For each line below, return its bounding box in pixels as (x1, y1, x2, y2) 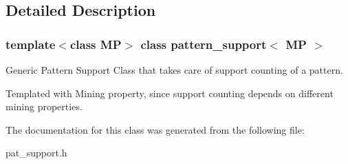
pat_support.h (6, 145, 67, 160)
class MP (69, 35, 122, 52)
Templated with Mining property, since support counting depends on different (6, 85, 334, 100)
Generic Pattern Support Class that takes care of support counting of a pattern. (6, 63, 343, 76)
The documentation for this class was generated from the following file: (6, 122, 305, 136)
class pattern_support (140, 35, 267, 52)
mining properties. (6, 99, 83, 114)
